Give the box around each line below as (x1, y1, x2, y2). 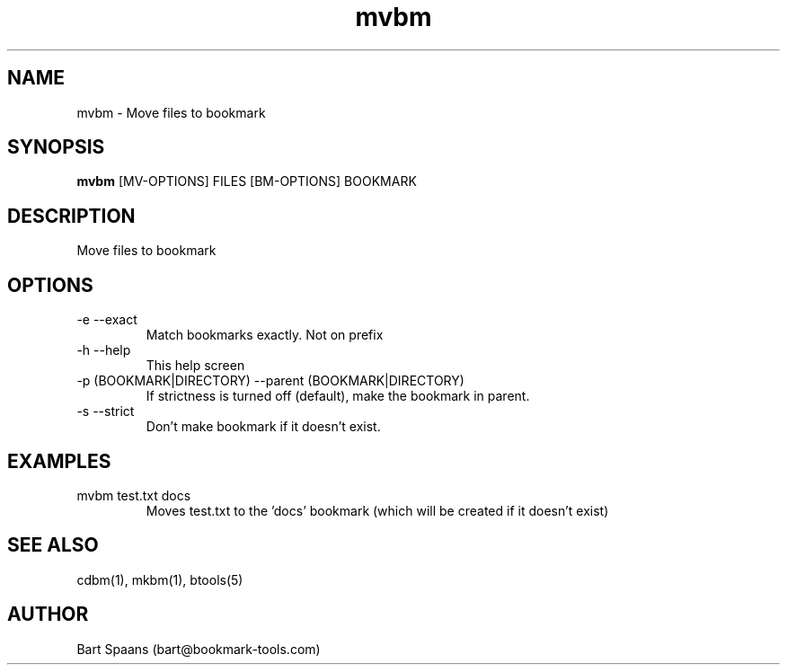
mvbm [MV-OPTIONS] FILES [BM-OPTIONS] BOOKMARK (76, 173, 417, 190)
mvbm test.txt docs (76, 487, 191, 503)
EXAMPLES (7, 449, 111, 473)
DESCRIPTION (7, 204, 136, 227)
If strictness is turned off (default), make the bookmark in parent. (146, 388, 530, 404)
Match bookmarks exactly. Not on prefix (146, 327, 384, 343)
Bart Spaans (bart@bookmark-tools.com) (76, 641, 321, 657)
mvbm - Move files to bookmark (76, 104, 266, 120)
